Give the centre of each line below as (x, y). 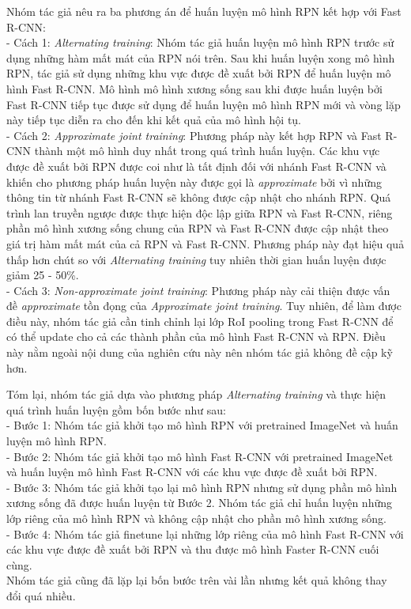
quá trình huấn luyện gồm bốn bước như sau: (116, 409)
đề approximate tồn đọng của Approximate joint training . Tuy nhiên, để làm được (204, 306)
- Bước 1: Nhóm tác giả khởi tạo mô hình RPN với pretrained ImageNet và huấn (202, 425)
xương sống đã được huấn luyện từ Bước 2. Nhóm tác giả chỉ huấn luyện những (199, 503)
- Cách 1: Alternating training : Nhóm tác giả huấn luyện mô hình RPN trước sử (200, 42)
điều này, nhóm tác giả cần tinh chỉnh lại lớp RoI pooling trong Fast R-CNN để (200, 321)
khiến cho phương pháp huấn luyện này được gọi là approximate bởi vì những (194, 182)
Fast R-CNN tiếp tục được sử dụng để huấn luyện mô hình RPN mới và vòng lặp (204, 104)
